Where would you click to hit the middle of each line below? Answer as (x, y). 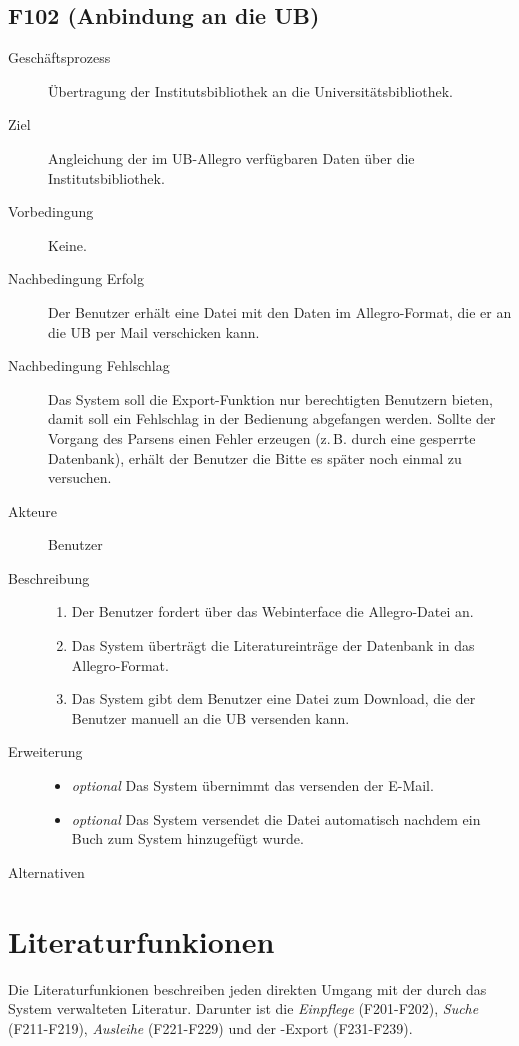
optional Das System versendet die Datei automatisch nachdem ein (276, 818)
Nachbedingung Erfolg (76, 278)
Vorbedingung (51, 211)
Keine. (67, 244)
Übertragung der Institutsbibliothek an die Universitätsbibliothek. (250, 90)
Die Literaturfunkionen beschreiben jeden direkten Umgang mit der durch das (247, 988)
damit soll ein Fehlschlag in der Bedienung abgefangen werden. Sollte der (272, 418)
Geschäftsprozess (59, 57)
